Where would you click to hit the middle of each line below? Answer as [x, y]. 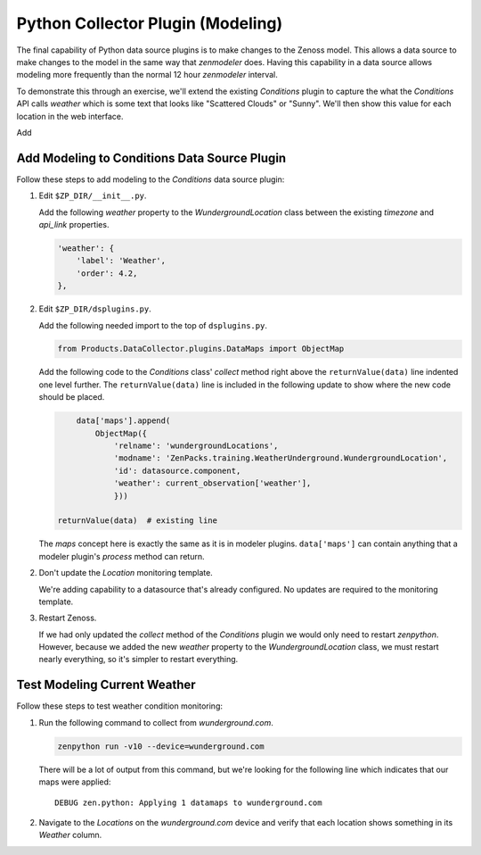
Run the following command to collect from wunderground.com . [156, 722]
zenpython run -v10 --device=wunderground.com [161, 746]
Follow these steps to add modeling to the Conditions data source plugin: [151, 179]
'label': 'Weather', [121, 261]
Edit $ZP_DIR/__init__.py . [93, 195]
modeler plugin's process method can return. [122, 556]
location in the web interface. [70, 116]
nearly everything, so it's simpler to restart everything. [139, 660]
